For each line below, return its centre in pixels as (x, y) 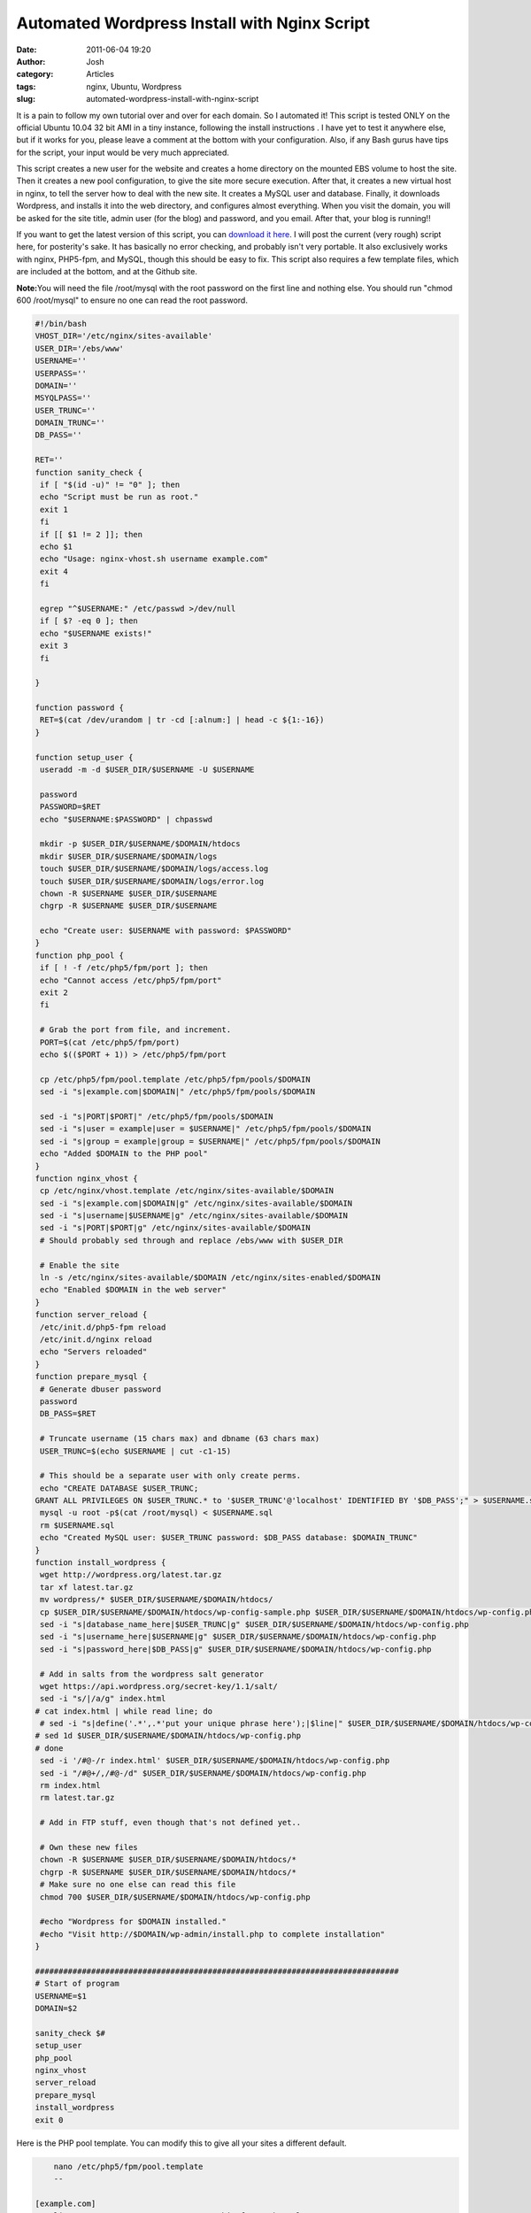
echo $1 (57, 546)
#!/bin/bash (61, 324)
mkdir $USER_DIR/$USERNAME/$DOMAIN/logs (129, 856)
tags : (26, 86)
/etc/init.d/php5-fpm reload (103, 1327)
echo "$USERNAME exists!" (96, 633)
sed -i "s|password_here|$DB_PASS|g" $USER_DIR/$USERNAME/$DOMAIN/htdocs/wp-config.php (236, 1649)
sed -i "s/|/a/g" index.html (103, 1699)
